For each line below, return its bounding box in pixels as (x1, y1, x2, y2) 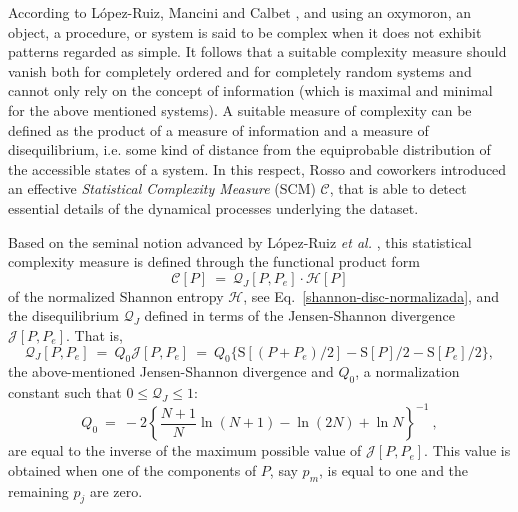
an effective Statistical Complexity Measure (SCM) (8, 178, 316, 199)
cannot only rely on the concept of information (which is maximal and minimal (8, 80, 493, 101)
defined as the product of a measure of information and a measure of (8, 119, 429, 140)
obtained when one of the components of (8, 459, 257, 480)
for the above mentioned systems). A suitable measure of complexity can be (8, 99, 472, 120)
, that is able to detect (329, 178, 467, 199)
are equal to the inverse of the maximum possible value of (8, 440, 362, 461)
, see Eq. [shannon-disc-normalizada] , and (243, 285, 500, 306)
